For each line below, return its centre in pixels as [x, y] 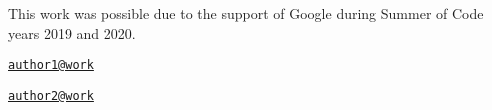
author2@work [51, 95]
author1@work [51, 65]
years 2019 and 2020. [72, 32]
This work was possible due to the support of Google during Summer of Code [246, 13]
